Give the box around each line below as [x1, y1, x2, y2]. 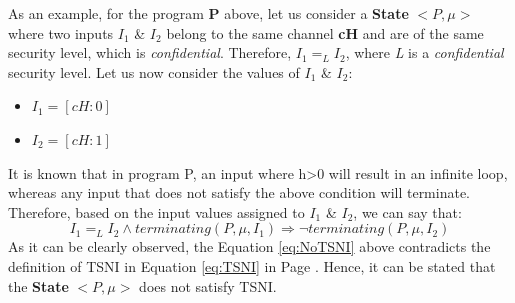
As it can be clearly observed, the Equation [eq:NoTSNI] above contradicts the [8, 236, 491, 257]
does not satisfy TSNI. [139, 275, 277, 296]
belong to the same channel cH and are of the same [166, 22, 484, 43]
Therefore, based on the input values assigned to [8, 201, 305, 222]
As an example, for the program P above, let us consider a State [8, 3, 409, 23]
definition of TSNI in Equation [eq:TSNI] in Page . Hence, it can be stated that [8, 255, 496, 276]
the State [8, 275, 69, 296]
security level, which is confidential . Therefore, [8, 42, 292, 63]
